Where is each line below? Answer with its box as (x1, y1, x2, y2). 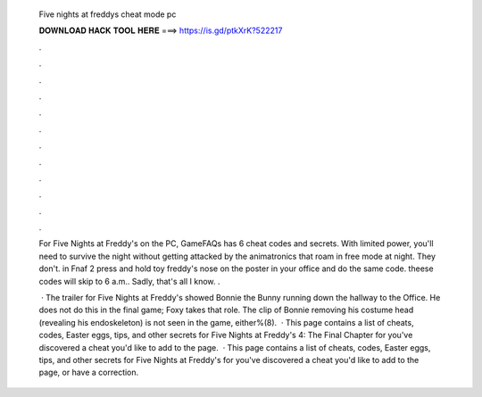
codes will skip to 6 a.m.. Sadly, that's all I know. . (38, 276, 220, 286)
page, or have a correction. (38, 367, 139, 378)
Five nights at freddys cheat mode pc (38, 9, 177, 20)
